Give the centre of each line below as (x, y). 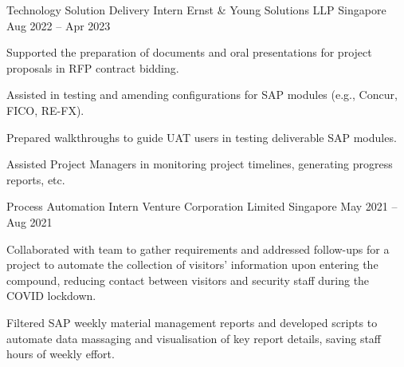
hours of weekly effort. (61, 354)
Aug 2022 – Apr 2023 (59, 25)
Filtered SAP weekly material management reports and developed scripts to (192, 322)
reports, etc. (36, 179)
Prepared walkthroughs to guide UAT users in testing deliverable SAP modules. (202, 137)
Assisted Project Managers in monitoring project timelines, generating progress (200, 164)
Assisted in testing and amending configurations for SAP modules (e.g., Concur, (202, 95)
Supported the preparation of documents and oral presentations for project (189, 52)
